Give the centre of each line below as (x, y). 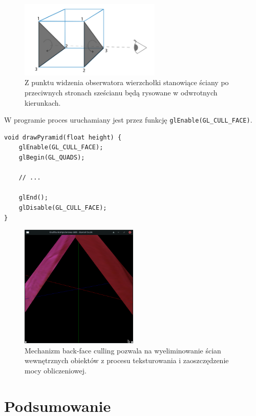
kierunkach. (43, 102)
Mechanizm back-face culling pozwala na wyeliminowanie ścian (123, 350)
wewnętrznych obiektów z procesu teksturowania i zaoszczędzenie (127, 360)
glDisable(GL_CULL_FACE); (63, 207)
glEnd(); (33, 198)
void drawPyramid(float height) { (63, 137)
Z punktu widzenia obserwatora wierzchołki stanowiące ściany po (127, 82)
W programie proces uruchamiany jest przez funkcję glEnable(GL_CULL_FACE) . (128, 120)
